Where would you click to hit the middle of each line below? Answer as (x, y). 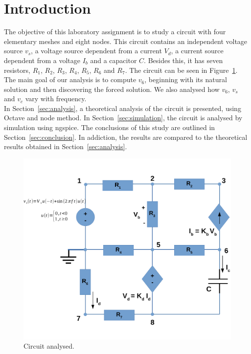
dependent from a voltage (42, 60)
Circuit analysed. (49, 346)
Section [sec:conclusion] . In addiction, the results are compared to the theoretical (126, 137)
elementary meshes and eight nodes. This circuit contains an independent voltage (126, 41)
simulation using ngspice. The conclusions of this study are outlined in (110, 127)
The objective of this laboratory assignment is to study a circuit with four (115, 32)
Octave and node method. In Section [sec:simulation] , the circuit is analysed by (123, 118)
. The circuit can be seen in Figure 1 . (181, 70)
